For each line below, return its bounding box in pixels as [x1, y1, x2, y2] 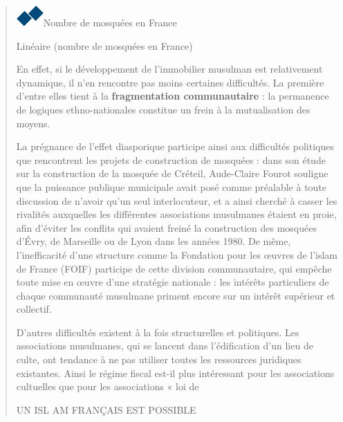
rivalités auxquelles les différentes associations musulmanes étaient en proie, [16, 207, 337, 221]
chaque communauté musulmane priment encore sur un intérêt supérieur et [16, 288, 335, 302]
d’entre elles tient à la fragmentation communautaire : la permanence [16, 89, 329, 103]
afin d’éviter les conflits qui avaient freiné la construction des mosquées [16, 220, 317, 235]
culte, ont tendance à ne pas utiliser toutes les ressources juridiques [16, 352, 302, 367]
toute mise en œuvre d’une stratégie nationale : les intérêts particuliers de [16, 275, 329, 289]
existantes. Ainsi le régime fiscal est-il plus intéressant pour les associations [16, 365, 335, 380]
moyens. [16, 116, 50, 130]
